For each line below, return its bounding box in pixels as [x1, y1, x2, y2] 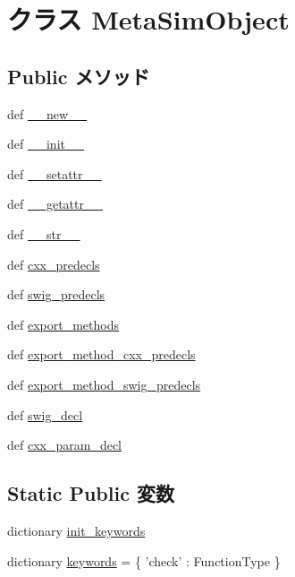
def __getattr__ [7, 194, 103, 213]
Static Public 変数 [7, 479, 174, 507]
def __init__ [7, 134, 84, 153]
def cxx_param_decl [7, 435, 122, 454]
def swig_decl [7, 405, 83, 424]
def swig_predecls [7, 285, 105, 304]
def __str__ [7, 224, 80, 243]
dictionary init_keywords [7, 521, 146, 539]
